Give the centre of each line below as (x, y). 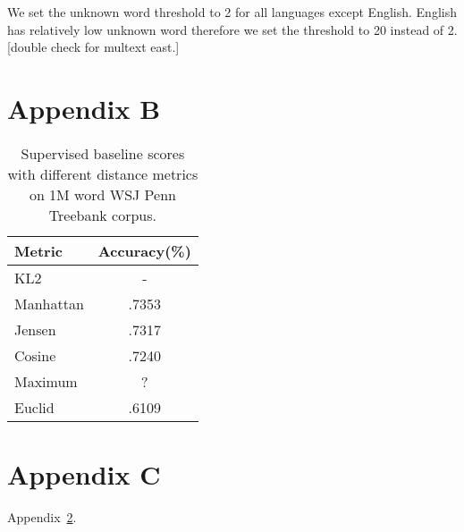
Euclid (34, 407)
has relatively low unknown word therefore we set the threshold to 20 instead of (226, 29)
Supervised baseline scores (103, 153)
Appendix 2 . (42, 517)
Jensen (35, 329)
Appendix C (84, 474)
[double (27, 47)
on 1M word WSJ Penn (102, 194)
